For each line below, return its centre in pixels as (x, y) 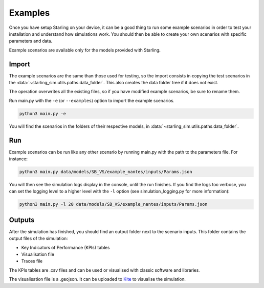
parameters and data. (31, 41)
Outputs (22, 220)
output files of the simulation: (38, 239)
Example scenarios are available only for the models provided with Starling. (85, 50)
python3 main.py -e (43, 113)
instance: (18, 159)
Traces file (32, 261)
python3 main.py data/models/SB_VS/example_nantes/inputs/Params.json (106, 172)
